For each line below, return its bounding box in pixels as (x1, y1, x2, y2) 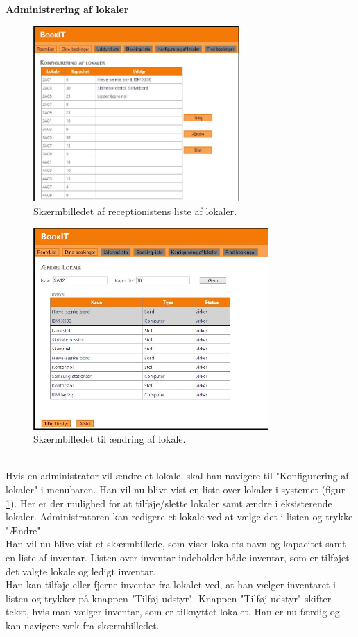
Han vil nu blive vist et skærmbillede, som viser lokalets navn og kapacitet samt (6, 536, 346, 551)
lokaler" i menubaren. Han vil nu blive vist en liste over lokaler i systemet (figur (6, 482, 346, 497)
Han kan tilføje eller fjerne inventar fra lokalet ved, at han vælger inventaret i (6, 577, 336, 592)
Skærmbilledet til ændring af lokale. (33, 432, 186, 446)
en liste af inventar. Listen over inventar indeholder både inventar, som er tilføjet (6, 550, 350, 565)
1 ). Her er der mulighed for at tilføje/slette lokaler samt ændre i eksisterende (6, 495, 332, 510)
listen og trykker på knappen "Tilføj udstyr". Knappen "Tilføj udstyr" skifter (6, 591, 332, 605)
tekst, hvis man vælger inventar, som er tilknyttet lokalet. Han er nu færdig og (6, 604, 340, 619)
